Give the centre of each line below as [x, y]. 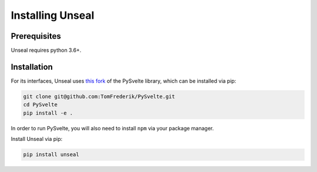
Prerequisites [36, 36]
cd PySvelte [41, 105]
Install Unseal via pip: [37, 139]
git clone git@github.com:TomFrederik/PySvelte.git [99, 96]
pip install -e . [48, 113]
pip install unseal [51, 155]
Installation [32, 67]
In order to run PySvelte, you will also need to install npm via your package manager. [112, 128]
